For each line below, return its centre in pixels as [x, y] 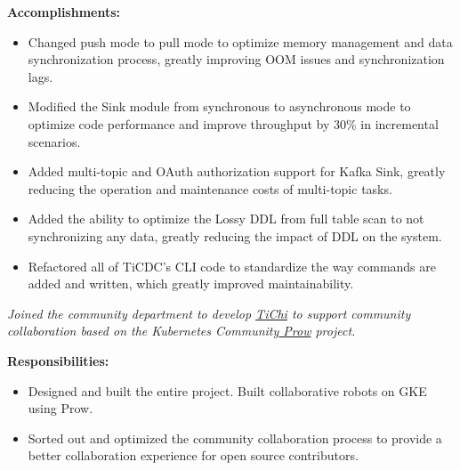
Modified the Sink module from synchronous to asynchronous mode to [219, 106]
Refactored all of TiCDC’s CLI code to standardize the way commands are [232, 266]
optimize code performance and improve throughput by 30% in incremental [233, 123]
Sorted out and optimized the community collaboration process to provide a [235, 438]
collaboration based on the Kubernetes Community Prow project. [182, 331]
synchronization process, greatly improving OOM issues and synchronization [236, 59]
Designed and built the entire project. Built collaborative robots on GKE [227, 390]
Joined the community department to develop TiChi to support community [209, 313]
